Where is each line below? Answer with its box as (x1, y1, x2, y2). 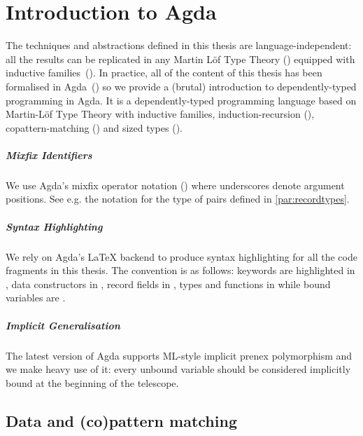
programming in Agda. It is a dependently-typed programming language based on (6, 93, 357, 107)
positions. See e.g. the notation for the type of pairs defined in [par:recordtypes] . (6, 191, 350, 206)
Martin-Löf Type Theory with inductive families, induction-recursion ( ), (6, 107, 315, 121)
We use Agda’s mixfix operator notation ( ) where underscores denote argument (6, 177, 345, 192)
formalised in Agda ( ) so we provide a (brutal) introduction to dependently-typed (6, 79, 357, 93)
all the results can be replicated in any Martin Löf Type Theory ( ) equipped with (6, 51, 355, 66)
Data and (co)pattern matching (6, 409, 237, 431)
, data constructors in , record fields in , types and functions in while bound (6, 276, 331, 291)
